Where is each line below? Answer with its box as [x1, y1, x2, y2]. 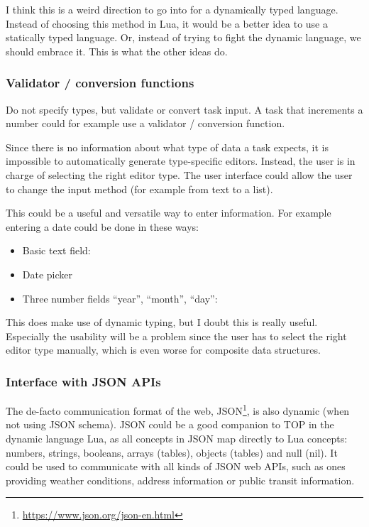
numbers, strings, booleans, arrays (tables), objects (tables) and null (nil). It [6, 445, 338, 460]
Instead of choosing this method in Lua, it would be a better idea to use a [6, 16, 328, 31]
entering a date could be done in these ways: [6, 219, 199, 234]
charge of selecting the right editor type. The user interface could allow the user [6, 167, 353, 182]
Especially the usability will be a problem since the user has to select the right [6, 328, 347, 343]
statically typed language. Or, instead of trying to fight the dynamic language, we [6, 30, 361, 45]
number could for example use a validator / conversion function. [6, 116, 285, 131]
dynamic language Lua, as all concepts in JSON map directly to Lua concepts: [6, 430, 348, 445]
